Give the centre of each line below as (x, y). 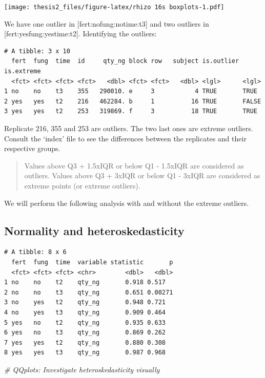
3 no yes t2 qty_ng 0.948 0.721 (85, 302)
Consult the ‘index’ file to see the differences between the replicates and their (125, 138)
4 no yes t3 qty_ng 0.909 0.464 (85, 312)
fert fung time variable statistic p (92, 262)
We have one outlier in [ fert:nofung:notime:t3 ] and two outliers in (107, 23)
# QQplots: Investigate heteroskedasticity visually (82, 369)
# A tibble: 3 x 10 (37, 51)
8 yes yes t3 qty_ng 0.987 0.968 (85, 353)
